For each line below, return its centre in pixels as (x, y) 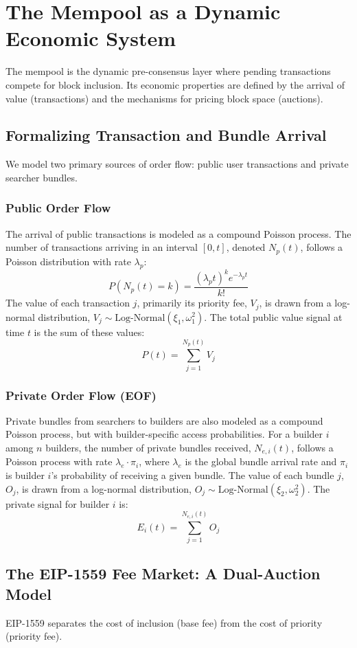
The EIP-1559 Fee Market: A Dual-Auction (163, 573)
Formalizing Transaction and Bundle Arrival (166, 135)
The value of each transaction (68, 303)
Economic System (91, 38)
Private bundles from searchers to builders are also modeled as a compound (164, 420)
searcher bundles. (42, 177)
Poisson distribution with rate (68, 261)
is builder (25, 475)
